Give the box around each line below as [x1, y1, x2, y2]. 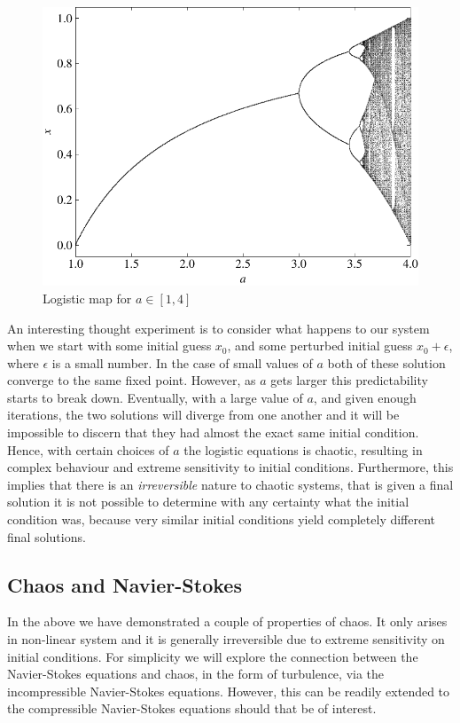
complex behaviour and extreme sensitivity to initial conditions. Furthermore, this [7, 458, 454, 476]
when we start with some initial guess [7, 336, 212, 355]
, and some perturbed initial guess [227, 336, 413, 355]
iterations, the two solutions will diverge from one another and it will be [7, 405, 400, 424]
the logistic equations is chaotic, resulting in [183, 440, 423, 459]
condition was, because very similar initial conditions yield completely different [7, 510, 436, 529]
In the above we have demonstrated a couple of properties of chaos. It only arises [7, 612, 448, 631]
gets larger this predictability [270, 371, 428, 389]
